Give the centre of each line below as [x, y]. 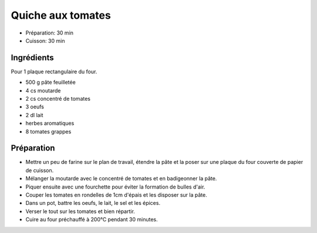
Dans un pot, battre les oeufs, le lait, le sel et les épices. [93, 203]
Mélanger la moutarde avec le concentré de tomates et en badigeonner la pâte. [121, 179]
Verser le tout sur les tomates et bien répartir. [80, 211]
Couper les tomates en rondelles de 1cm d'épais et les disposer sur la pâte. [117, 195]
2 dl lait [34, 115]
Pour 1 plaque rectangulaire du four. [54, 71]
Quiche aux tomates [61, 15]
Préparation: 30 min [49, 33]
